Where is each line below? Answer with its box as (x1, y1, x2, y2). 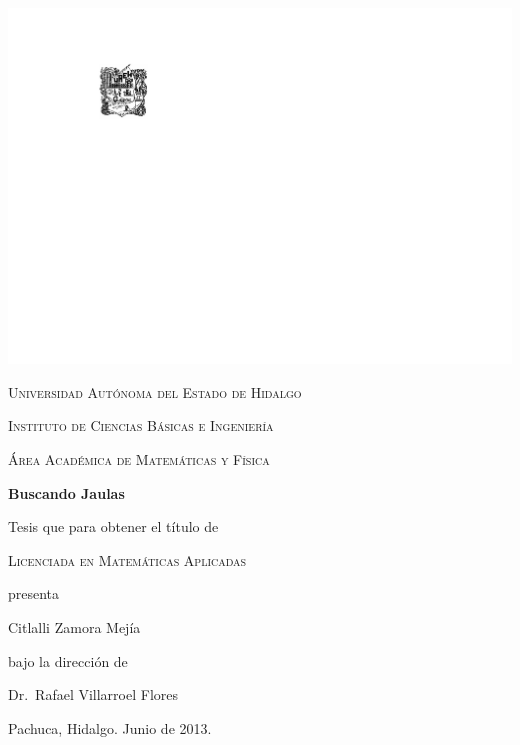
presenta (8, 583, 60, 604)
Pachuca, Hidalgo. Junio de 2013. (8, 717, 212, 738)
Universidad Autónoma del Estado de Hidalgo (8, 381, 302, 402)
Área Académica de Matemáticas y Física (8, 448, 270, 469)
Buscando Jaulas (8, 482, 125, 503)
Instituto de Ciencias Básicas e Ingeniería (8, 415, 274, 436)
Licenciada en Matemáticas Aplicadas (8, 549, 247, 570)
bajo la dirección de (8, 650, 128, 671)
